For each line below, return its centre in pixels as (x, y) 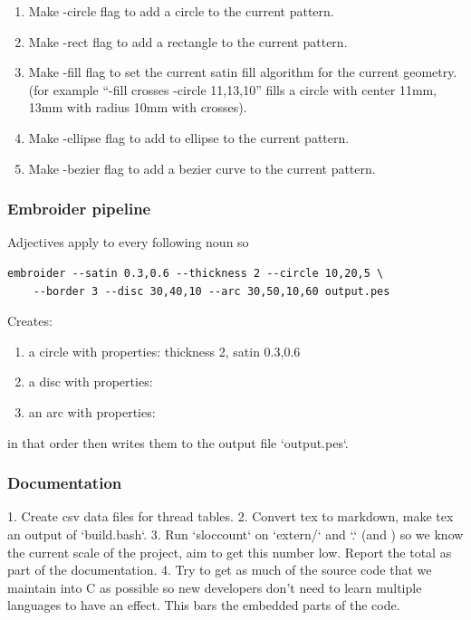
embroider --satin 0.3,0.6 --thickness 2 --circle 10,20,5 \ (196, 273)
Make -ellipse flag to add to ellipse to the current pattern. (189, 137)
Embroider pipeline (79, 209)
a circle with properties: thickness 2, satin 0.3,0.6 (164, 351)
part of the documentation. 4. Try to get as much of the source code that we (220, 570)
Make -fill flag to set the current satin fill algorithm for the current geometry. (243, 72)
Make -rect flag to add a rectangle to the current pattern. (188, 41)
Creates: (30, 321)
